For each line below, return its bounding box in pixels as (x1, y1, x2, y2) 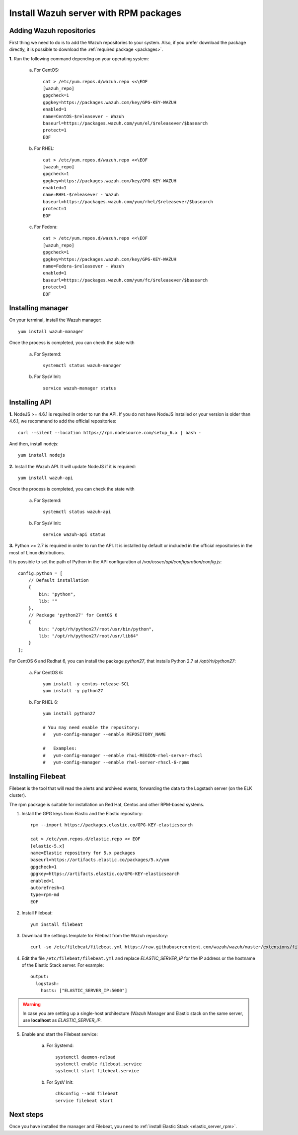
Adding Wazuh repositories (9, 26, 96, 35)
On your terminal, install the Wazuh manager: (9, 317, 102, 323)
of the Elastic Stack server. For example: (21, 962, 104, 968)
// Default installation (28, 577, 89, 583)
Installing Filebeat (9, 772, 66, 780)
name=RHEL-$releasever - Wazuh (43, 192, 119, 198)
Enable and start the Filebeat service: (21, 1031, 98, 1037)
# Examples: (43, 746, 77, 752)
